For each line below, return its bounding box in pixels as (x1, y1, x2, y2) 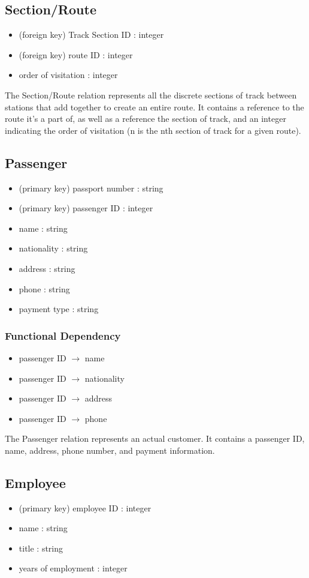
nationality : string (19, 242, 88, 254)
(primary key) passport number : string (19, 181, 163, 194)
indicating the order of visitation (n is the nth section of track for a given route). (5, 124, 301, 136)
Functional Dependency (5, 328, 121, 343)
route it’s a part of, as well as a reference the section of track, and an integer (5, 112, 286, 125)
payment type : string (19, 303, 99, 315)
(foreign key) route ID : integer (19, 48, 133, 61)
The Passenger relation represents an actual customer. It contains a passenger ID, (5, 432, 305, 445)
